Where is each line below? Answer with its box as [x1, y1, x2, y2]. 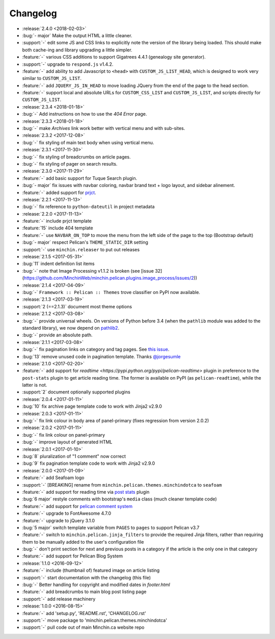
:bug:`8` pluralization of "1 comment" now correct [22, 453, 126, 459]
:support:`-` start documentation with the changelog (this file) [22, 574, 151, 580]
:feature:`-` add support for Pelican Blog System [22, 553, 123, 559]
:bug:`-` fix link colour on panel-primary [22, 432, 105, 438]
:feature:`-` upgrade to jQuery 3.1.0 [22, 517, 95, 523]
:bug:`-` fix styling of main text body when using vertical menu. [22, 139, 154, 145]
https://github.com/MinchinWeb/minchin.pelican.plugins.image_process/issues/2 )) [23, 275, 197, 281]
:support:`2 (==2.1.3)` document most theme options [22, 303, 132, 309]
